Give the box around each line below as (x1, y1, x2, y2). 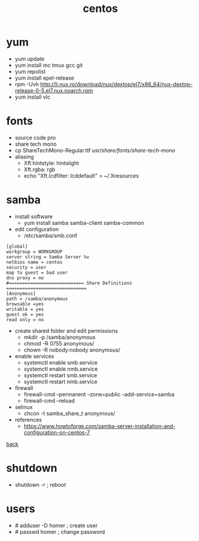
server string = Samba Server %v (6, 253, 90, 260)
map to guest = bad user (6, 270, 68, 276)
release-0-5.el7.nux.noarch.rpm (14, 87, 94, 94)
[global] (6, 243, 28, 249)
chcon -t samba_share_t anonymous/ (23, 409, 115, 417)
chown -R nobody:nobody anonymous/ (23, 346, 121, 353)
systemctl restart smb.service (23, 371, 97, 378)
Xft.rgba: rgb (23, 166, 56, 173)
